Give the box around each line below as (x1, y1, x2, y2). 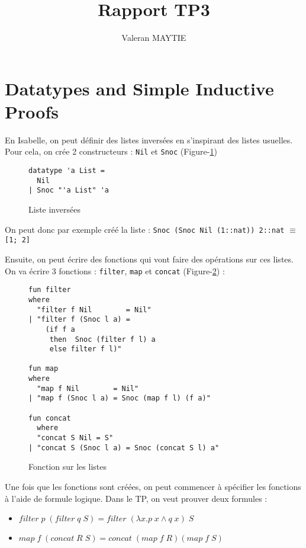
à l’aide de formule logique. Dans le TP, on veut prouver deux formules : (5, 492, 268, 504)
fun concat (28, 414, 71, 422)
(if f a (45, 325, 75, 334)
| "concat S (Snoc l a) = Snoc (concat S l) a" (28, 443, 220, 452)
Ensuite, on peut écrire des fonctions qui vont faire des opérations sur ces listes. (5, 252, 294, 265)
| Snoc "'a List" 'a (28, 186, 109, 195)
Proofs (5, 99, 59, 123)
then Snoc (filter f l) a (49, 335, 156, 344)
